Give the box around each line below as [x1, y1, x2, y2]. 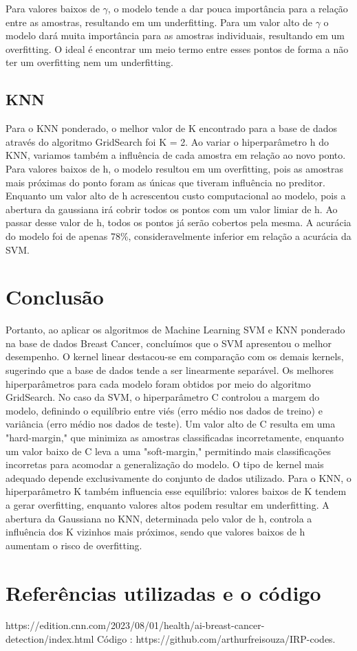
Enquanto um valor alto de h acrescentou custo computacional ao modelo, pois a [6, 188, 346, 203]
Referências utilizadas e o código [6, 578, 321, 606]
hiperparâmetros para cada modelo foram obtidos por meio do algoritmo [6, 376, 311, 390]
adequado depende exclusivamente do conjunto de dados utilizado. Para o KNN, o [6, 470, 351, 485]
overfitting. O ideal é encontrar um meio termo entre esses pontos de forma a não [6, 41, 349, 56]
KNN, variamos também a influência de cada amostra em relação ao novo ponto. [6, 148, 346, 162]
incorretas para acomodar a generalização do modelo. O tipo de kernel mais [6, 457, 324, 472]
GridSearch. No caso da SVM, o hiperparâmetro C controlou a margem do [6, 390, 320, 404]
